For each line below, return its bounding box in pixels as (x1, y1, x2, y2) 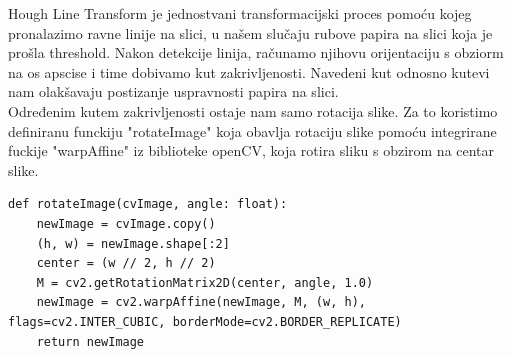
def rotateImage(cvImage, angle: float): (8, 197, 288, 212)
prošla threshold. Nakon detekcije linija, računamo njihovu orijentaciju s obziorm (8, 42, 504, 63)
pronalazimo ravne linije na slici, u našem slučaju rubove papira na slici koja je (8, 22, 493, 43)
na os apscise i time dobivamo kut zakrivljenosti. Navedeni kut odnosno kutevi (8, 61, 490, 82)
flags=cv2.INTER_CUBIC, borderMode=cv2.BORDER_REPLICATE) (8, 314, 402, 329)
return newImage (36, 334, 145, 349)
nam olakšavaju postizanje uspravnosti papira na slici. (8, 81, 339, 102)
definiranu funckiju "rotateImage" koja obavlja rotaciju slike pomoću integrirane (8, 120, 497, 141)
